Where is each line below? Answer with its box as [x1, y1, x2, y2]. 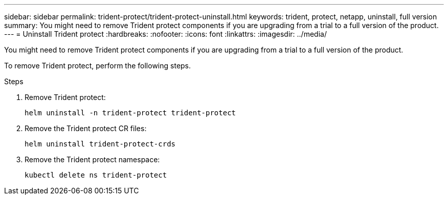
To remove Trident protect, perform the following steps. [4, 61, 191, 70]
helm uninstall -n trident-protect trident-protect [25, 109, 236, 117]
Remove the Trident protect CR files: [25, 124, 147, 133]
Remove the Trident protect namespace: [25, 155, 160, 164]
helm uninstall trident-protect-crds [25, 140, 176, 148]
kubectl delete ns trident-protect [25, 171, 167, 179]
